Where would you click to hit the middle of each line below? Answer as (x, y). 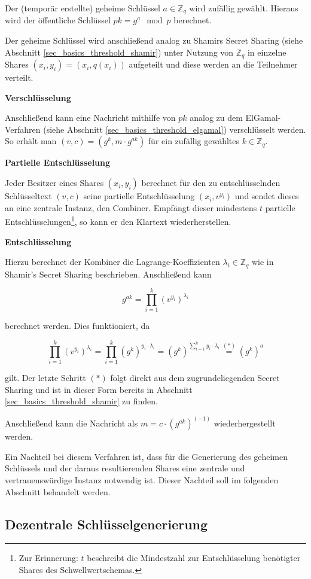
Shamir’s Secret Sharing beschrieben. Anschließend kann (108, 274)
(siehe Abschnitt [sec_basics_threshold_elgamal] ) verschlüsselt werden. (175, 129)
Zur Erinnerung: (48, 558)
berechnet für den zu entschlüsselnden (211, 183)
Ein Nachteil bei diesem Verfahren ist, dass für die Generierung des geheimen (146, 456)
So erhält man (31, 141)
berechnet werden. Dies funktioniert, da (77, 326)
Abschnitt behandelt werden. (58, 491)
